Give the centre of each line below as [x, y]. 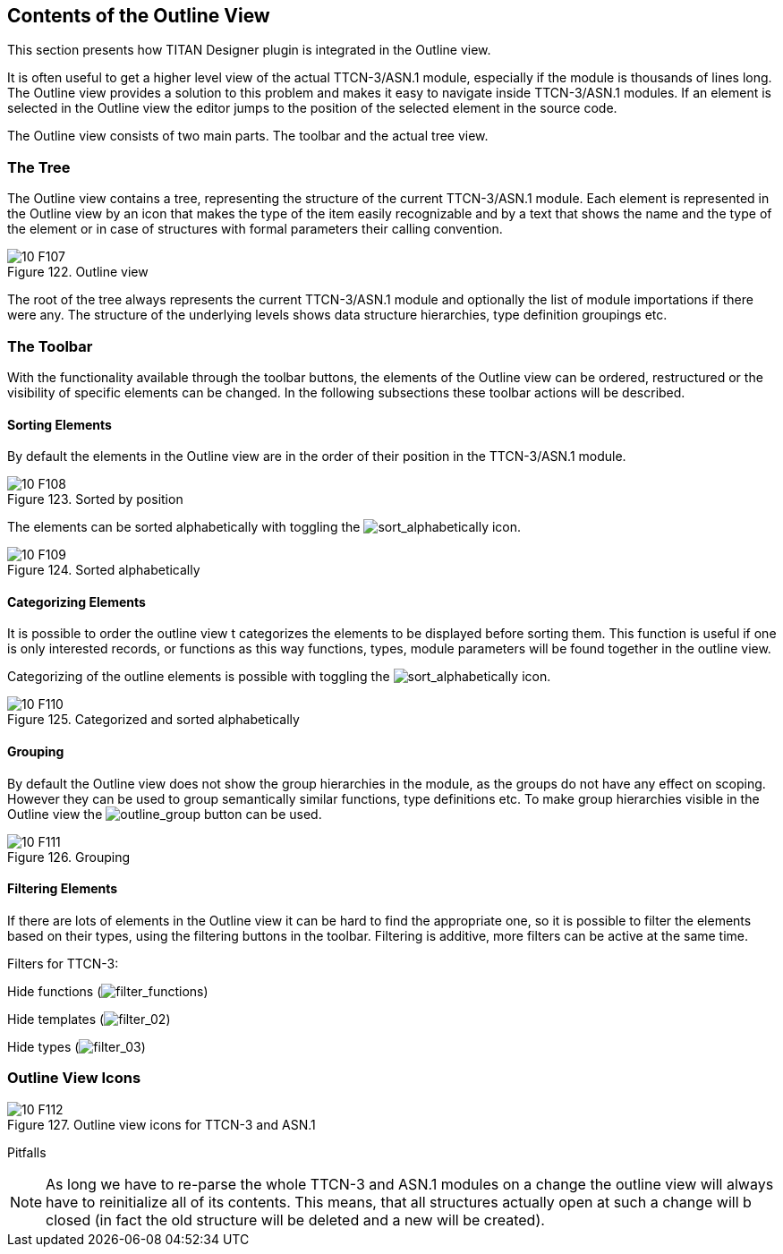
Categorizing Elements [77, 601]
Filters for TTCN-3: [63, 963]
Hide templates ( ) [89, 1019]
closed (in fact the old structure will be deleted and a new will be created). [295, 1220]
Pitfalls [27, 1152]
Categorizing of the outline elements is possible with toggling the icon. [279, 677]
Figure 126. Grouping [69, 857]
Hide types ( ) [77, 1046]
